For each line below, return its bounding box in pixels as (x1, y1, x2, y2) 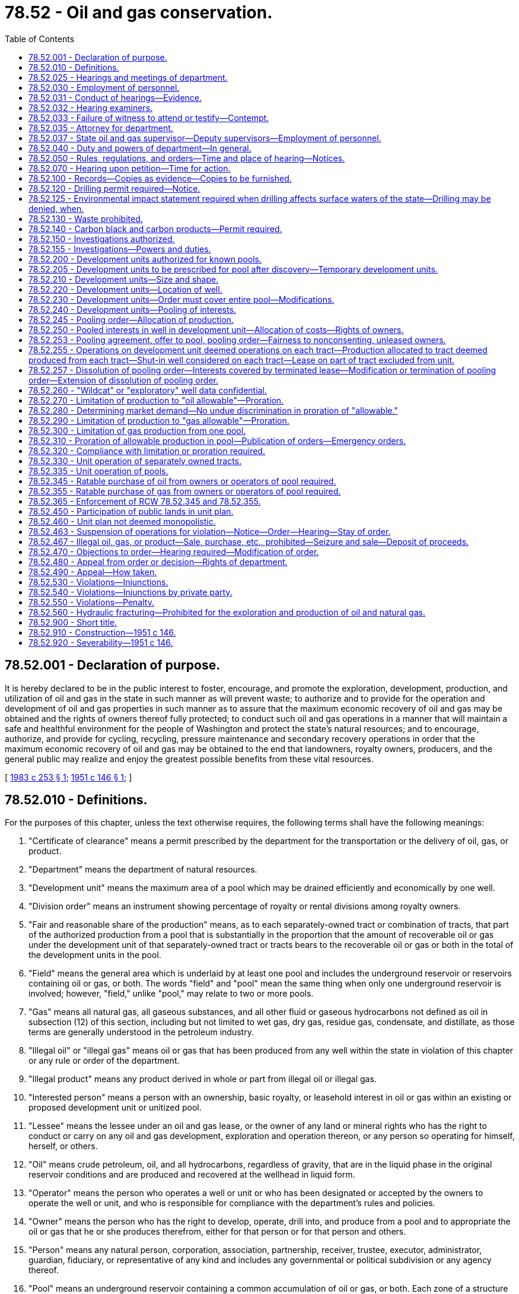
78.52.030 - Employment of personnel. (28, 82, 180, 93)
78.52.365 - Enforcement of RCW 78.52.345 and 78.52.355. (28, 496, 261, 506)
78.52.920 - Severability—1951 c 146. (28, 637, 173, 648)
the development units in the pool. (28, 950, 161, 960)
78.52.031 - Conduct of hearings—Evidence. (28, 92, 202, 103)
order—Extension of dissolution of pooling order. (28, 375, 218, 385)
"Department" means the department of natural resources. (28, 864, 257, 875)
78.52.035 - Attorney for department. (28, 122, 173, 133)
